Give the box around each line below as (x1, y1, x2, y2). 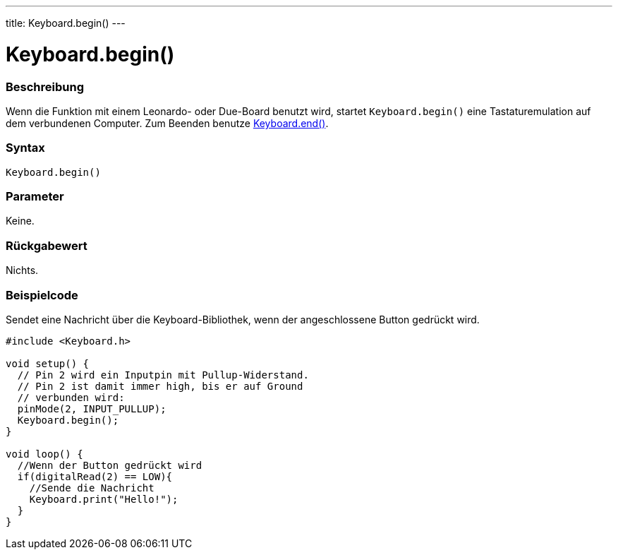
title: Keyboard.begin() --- (6, 17, 126, 29)
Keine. (6, 215, 35, 227)
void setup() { (6, 357, 90, 369)
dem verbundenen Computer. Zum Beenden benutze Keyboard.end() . (6, 117, 329, 129)
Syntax (6, 141, 45, 155)
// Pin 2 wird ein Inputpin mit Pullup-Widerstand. (17, 369, 309, 381)
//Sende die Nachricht (29, 482, 154, 494)
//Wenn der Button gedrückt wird (17, 459, 202, 471)
